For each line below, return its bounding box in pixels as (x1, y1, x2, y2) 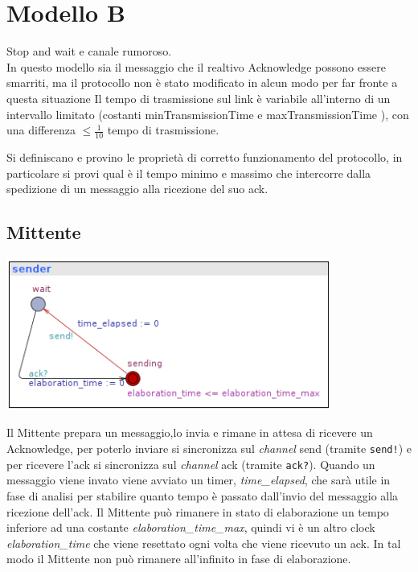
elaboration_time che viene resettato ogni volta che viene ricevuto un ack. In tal (6, 534, 401, 551)
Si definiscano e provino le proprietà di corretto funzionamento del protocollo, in (6, 148, 403, 165)
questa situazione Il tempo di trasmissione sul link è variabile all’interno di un (6, 89, 391, 106)
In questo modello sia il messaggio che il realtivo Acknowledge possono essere (6, 58, 386, 75)
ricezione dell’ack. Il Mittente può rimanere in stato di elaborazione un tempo (6, 503, 389, 520)
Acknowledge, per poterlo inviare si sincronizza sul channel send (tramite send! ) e (6, 440, 412, 457)
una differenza (6, 121, 76, 138)
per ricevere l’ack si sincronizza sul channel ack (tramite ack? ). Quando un (6, 455, 375, 472)
